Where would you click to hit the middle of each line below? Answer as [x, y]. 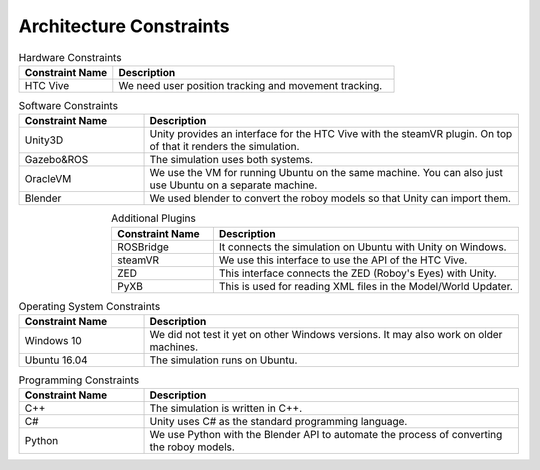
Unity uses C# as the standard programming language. [278, 422]
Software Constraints [68, 106]
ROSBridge [143, 247]
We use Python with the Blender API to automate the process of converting [326, 435]
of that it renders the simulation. [224, 147]
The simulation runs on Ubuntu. [223, 360]
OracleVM [48, 179]
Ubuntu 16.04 [56, 360]
